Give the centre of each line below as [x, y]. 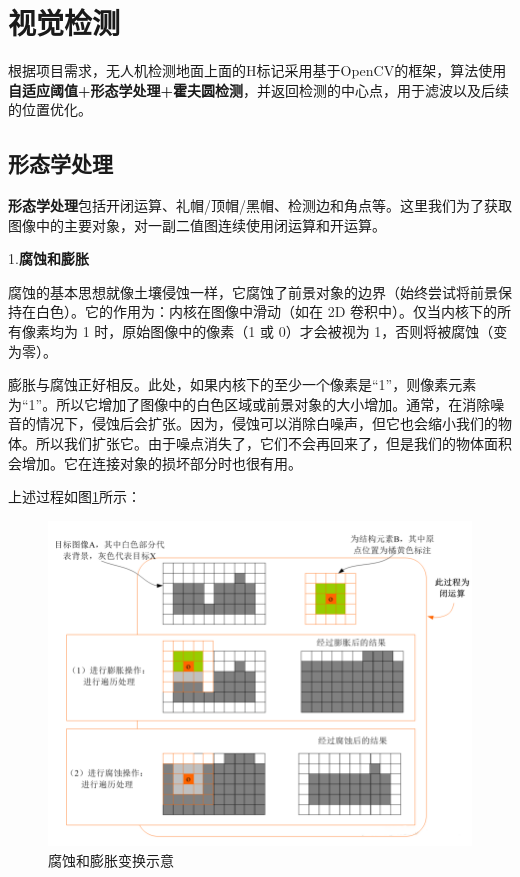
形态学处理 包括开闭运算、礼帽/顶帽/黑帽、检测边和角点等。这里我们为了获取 [260, 205]
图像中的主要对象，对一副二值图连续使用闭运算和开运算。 [197, 224]
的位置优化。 [50, 109]
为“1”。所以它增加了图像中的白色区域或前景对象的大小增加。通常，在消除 [249, 403]
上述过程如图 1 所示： [74, 496]
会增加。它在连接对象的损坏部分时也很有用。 [155, 462]
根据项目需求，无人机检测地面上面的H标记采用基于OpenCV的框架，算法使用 [257, 70]
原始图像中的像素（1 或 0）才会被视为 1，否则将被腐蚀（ [308, 331]
